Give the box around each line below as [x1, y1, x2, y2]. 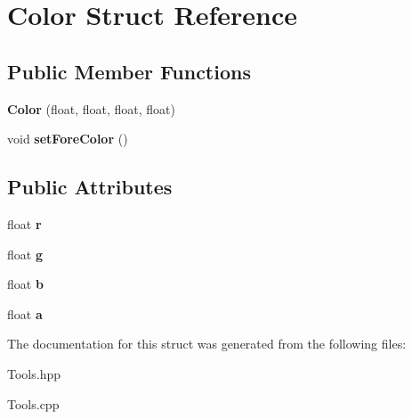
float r [7, 214, 42, 233]
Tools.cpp [7, 394, 60, 413]
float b [7, 275, 44, 293]
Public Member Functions [7, 57, 251, 85]
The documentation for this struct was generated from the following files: [7, 334, 407, 353]
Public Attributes [7, 173, 173, 201]
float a [7, 304, 43, 323]
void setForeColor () [7, 129, 128, 148]
